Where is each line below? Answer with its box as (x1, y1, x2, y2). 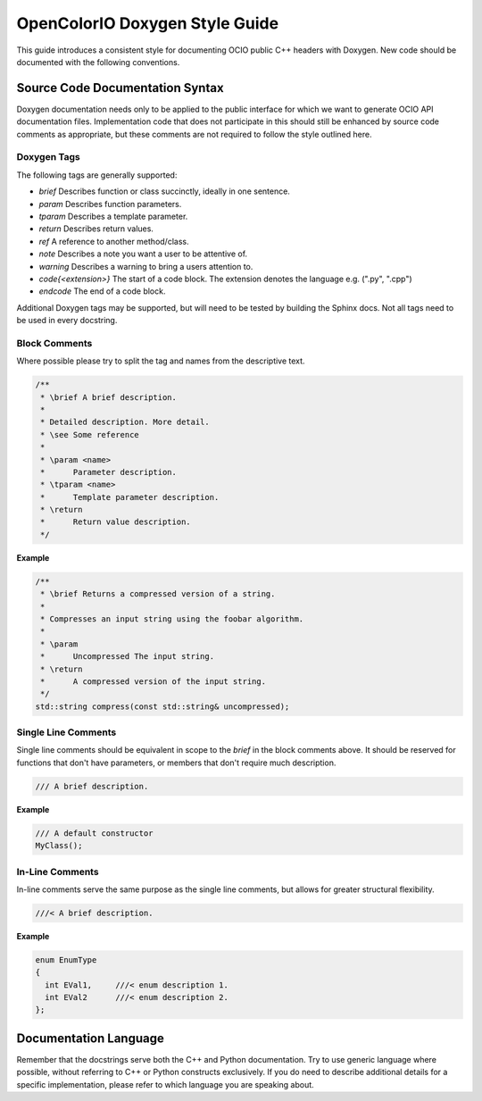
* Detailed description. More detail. (40, 417, 210, 428)
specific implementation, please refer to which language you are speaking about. (16, 1079, 314, 1089)
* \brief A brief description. (40, 392, 178, 402)
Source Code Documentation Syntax (16, 80, 224, 96)
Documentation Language (16, 1030, 164, 1046)
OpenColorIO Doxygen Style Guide (16, 13, 279, 33)
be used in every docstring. (16, 315, 118, 326)
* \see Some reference (40, 430, 140, 439)
